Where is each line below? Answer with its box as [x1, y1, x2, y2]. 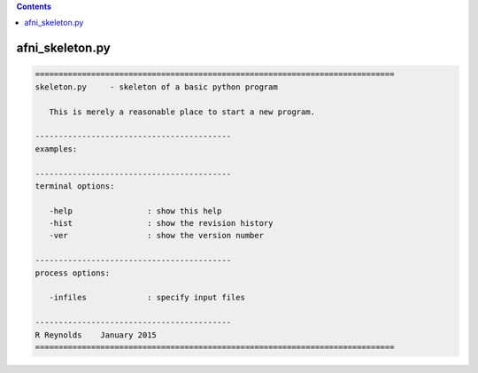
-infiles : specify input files [49, 292, 245, 303]
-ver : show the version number [49, 230, 265, 241]
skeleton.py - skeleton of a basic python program [35, 82, 278, 92]
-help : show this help [49, 206, 222, 216]
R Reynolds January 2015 [35, 330, 157, 340]
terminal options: [35, 181, 115, 190]
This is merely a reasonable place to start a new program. [49, 106, 316, 117]
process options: [35, 268, 111, 278]
